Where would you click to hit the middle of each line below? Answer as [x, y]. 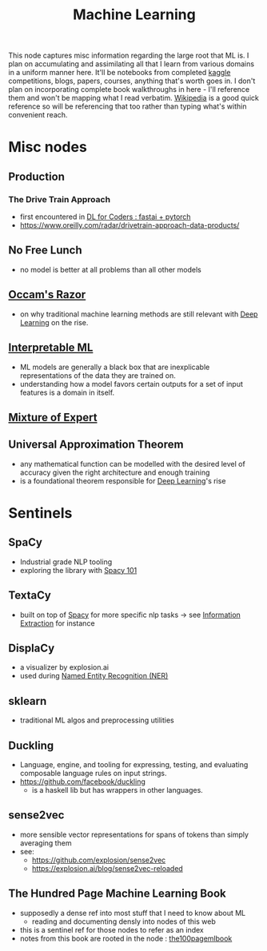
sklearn [28, 701]
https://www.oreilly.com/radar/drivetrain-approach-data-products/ [130, 225]
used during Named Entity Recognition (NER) [94, 676]
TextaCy [30, 596]
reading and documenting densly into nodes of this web [124, 921]
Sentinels [40, 513]
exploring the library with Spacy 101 [78, 570]
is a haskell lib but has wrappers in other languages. [118, 790]
